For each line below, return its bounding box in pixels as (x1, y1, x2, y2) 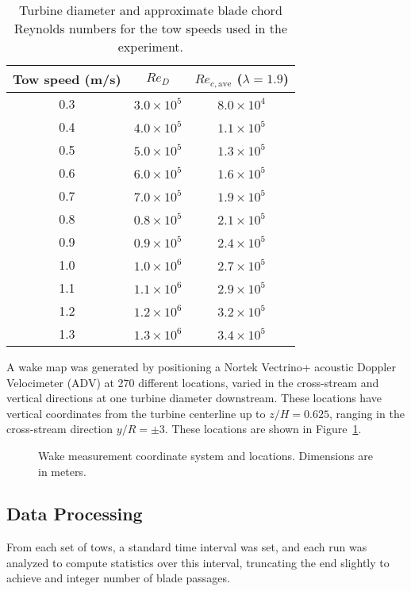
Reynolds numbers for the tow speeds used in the (13, 19, 288, 37)
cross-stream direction (6, 420, 113, 437)
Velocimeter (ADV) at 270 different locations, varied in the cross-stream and (6, 374, 379, 390)
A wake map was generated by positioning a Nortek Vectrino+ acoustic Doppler (6, 358, 396, 374)
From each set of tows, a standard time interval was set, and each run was (6, 539, 367, 555)
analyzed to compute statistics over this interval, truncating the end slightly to (6, 554, 390, 570)
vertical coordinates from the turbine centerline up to (6, 405, 266, 421)
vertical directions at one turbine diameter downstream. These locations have (6, 390, 382, 406)
